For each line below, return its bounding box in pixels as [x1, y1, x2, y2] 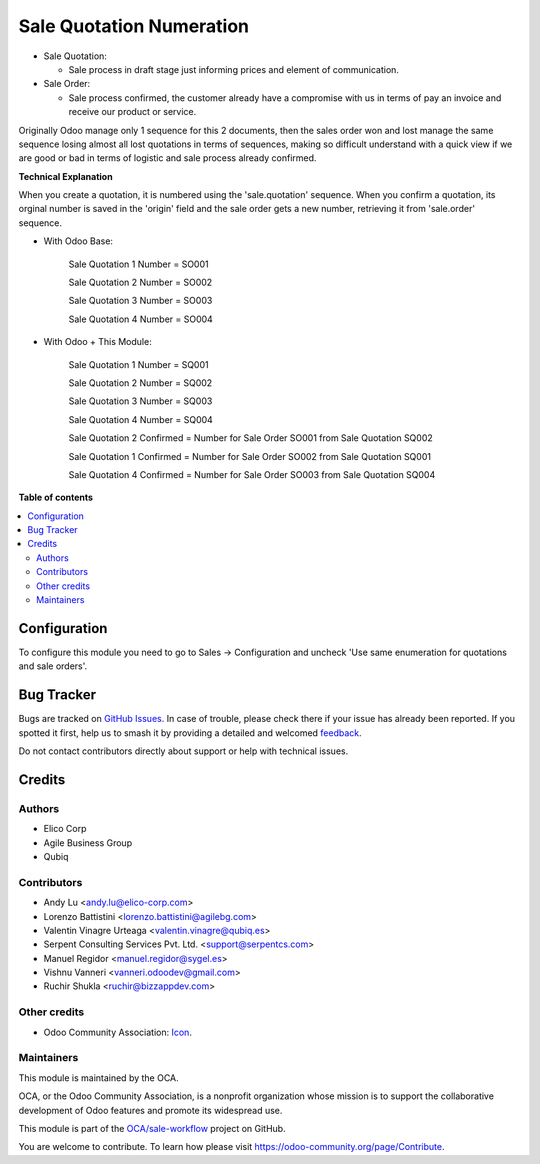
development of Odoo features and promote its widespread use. [18, 1104, 283, 1116]
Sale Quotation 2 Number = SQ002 [68, 376, 213, 389]
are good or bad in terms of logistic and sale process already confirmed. [18, 152, 317, 164]
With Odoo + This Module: [43, 336, 152, 348]
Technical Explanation [18, 170, 114, 182]
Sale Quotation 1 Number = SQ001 [68, 358, 209, 370]
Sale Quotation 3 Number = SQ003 [68, 395, 213, 407]
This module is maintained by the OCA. [18, 1071, 179, 1084]
